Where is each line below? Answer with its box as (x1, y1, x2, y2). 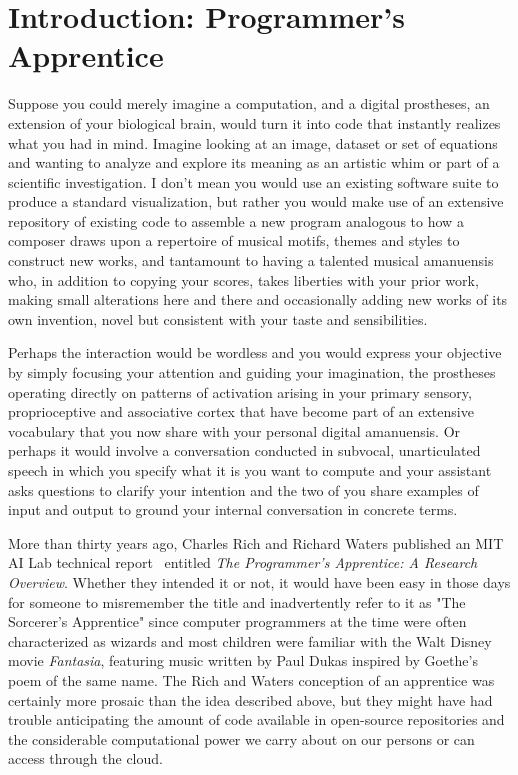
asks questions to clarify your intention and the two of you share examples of (8, 479, 479, 500)
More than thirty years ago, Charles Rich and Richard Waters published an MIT (8, 532, 504, 553)
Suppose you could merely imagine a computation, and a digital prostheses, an (8, 93, 490, 114)
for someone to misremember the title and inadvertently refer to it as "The (8, 591, 466, 612)
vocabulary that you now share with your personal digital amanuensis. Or (8, 420, 461, 441)
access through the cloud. (8, 748, 163, 769)
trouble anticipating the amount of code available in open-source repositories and (8, 709, 505, 730)
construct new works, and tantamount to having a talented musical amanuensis (8, 250, 494, 271)
